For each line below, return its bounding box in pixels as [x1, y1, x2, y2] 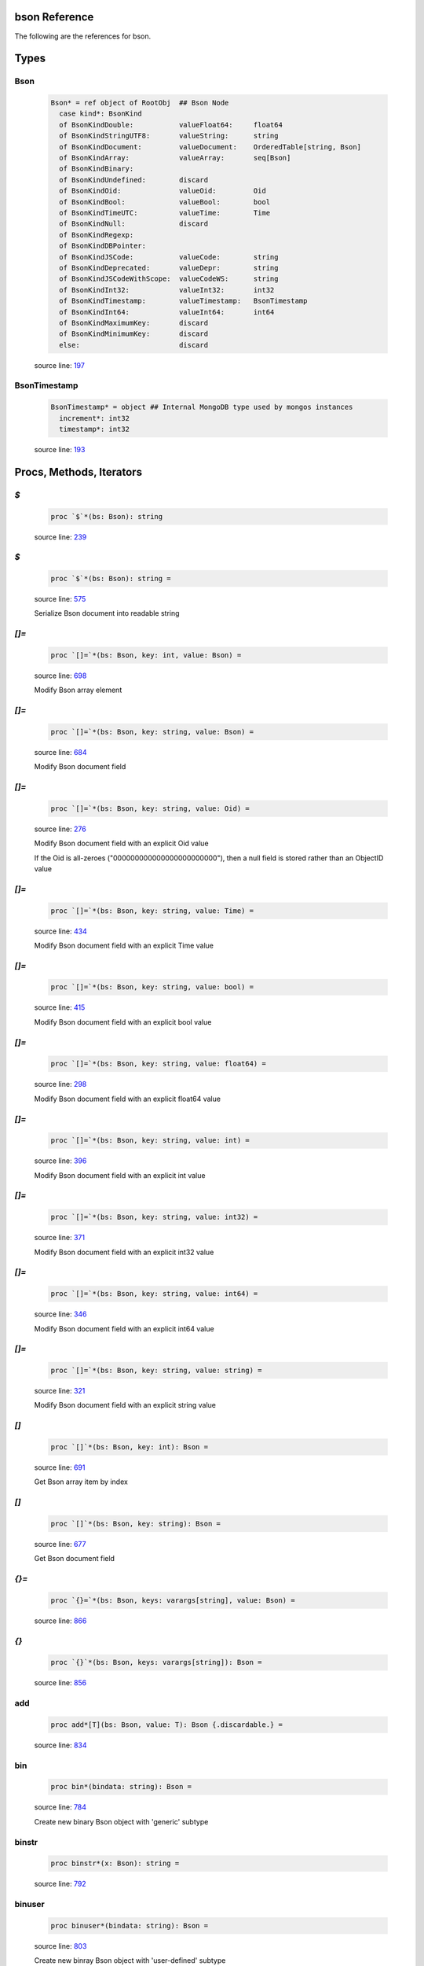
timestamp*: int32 [59, 425, 130, 433]
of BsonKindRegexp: [59, 230, 134, 239]
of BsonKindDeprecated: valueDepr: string [59, 263, 279, 272]
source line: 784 [34, 1802, 86, 1812]
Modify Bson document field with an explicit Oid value [34, 838, 209, 849]
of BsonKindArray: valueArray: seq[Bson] [59, 153, 291, 163]
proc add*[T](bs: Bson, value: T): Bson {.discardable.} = [50, 1720, 283, 1729]
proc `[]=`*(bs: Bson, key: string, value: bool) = [50, 983, 254, 992]
